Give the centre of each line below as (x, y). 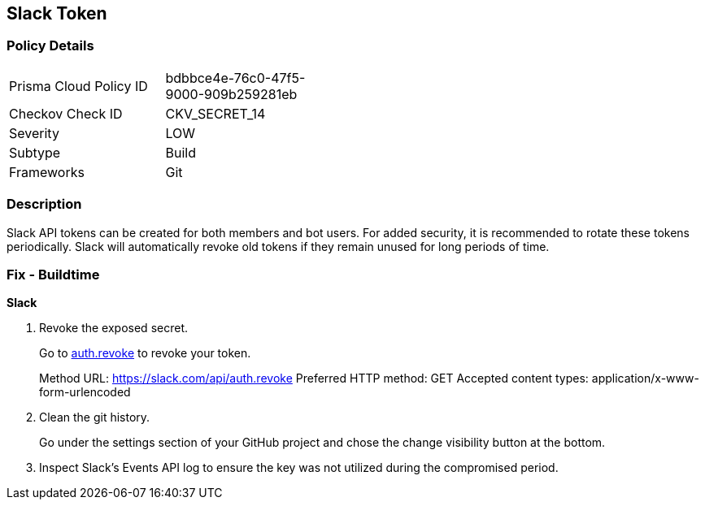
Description (44, 204)
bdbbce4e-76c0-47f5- (235, 78)
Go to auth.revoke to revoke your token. (145, 353)
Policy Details (50, 46)
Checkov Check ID (66, 113)
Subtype (35, 152)
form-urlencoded (85, 392)
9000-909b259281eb (231, 94)
